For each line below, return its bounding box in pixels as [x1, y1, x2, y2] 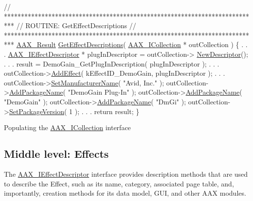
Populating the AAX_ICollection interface [4, 122, 131, 133]
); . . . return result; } [74, 106, 140, 116]
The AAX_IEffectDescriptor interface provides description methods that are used [4, 168, 248, 179]
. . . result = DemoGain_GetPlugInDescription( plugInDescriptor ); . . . [4, 58, 219, 68]
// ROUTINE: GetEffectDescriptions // [16, 20, 136, 31]
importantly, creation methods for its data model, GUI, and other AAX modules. [4, 188, 246, 198]
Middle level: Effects [4, 146, 109, 161]
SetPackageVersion [9, 106, 64, 116]
